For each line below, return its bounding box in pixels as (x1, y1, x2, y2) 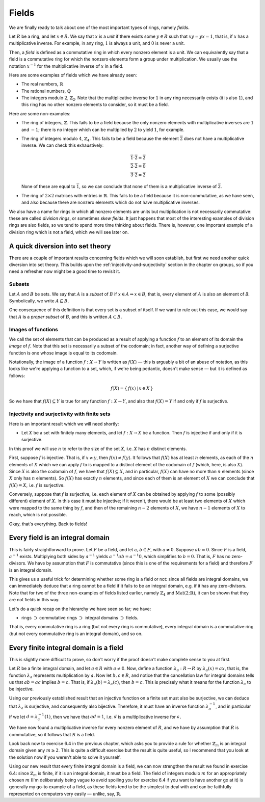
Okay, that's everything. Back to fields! (9, 521, 87, 527)
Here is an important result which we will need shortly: (9, 421, 119, 427)
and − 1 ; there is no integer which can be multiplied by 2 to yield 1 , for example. (21, 127, 185, 133)
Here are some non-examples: (9, 110, 71, 116)
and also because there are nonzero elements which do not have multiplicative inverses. (21, 199, 200, 206)
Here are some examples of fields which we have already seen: (9, 72, 137, 78)
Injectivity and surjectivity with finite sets (9, 410, 110, 417)
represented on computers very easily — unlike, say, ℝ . (9, 791, 122, 797)
